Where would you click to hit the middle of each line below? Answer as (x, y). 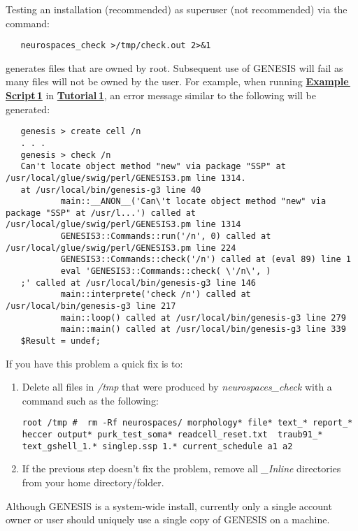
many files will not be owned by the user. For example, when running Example (177, 81)
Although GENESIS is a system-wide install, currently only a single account (169, 505)
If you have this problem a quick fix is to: (94, 363)
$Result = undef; (61, 341)
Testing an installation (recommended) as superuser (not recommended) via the (177, 9)
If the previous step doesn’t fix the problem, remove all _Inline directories (181, 468)
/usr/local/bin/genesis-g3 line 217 (91, 306)
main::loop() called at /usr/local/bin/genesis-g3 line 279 (203, 318)
